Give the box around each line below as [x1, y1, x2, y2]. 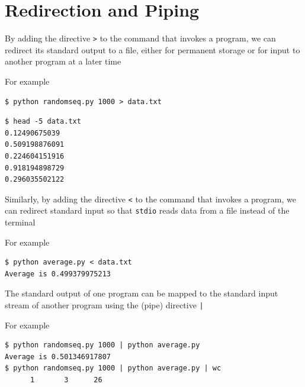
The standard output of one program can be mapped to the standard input [5, 287, 278, 299]
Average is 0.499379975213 [5, 269, 111, 278]
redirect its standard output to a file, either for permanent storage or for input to [5, 43, 300, 56]
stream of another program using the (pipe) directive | [5, 299, 204, 311]
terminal [5, 216, 36, 228]
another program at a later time [5, 55, 121, 67]
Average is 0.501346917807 [5, 352, 111, 361]
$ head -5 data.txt [5, 117, 81, 126]
